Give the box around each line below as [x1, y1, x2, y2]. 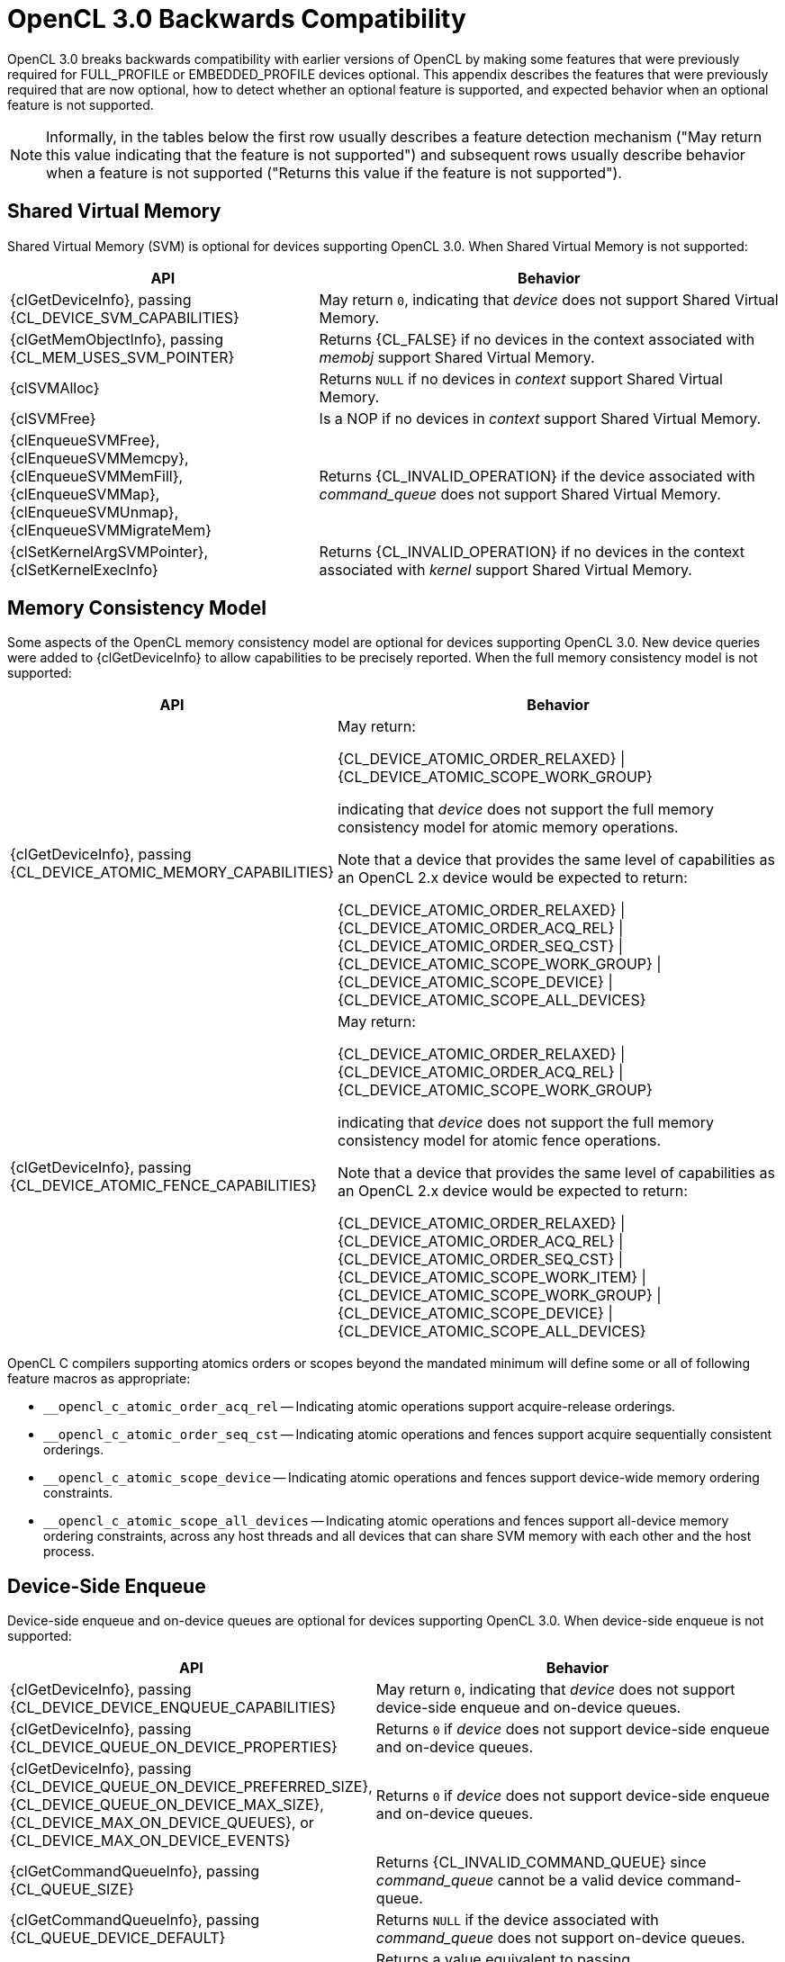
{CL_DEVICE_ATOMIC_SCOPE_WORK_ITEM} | [338, 1268, 646, 1287]
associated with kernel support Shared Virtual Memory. [319, 560, 692, 579]
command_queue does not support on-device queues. [375, 1929, 745, 1948]
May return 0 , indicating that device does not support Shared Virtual [319, 290, 779, 309]
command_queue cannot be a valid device [375, 1871, 663, 1890]
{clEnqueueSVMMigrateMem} [10, 520, 212, 539]
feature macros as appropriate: [7, 1371, 191, 1387]
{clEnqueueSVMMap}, [10, 484, 160, 503]
